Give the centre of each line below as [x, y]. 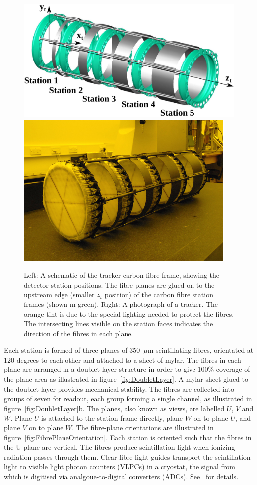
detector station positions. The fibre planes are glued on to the [119, 284]
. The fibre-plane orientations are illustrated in [143, 428]
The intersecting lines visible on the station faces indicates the [119, 324]
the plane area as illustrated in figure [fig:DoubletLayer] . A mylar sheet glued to [126, 379]
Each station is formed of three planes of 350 [72, 350]
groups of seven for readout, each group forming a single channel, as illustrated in [128, 398]
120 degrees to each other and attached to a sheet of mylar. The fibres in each [123, 359]
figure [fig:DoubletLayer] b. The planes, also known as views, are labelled [114, 408]
